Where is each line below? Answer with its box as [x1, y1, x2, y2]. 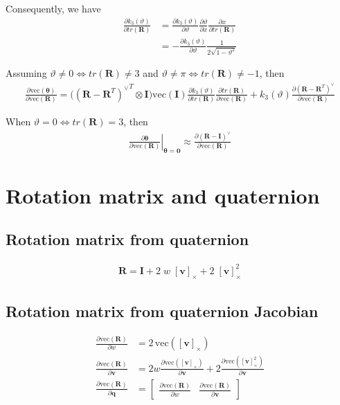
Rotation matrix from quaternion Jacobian [6, 300, 319, 321]
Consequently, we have [6, 1, 101, 15]
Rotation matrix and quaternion [6, 181, 320, 209]
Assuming [6, 66, 47, 80]
